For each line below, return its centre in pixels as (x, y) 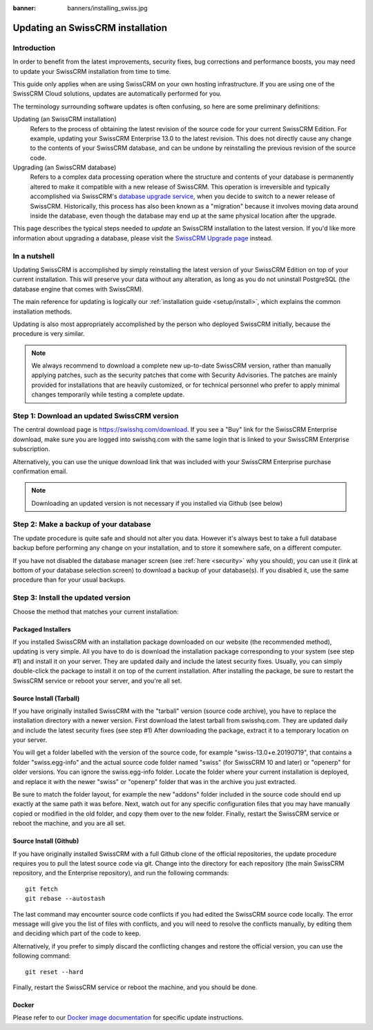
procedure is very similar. (49, 334)
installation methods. (42, 312)
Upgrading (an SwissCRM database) (65, 168)
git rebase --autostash (65, 899)
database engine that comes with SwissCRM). (78, 289)
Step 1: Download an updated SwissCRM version (96, 416)
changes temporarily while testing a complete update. (108, 394)
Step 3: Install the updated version (72, 598)
